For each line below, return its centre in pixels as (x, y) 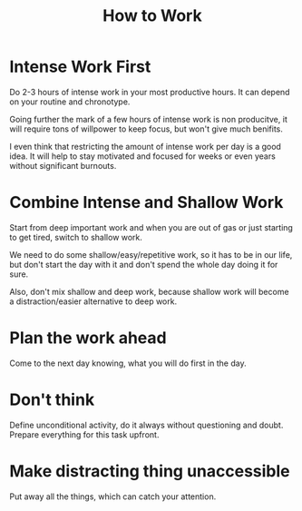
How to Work (152, 16)
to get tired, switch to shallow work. (76, 237)
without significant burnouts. (63, 165)
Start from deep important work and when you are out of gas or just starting (151, 227)
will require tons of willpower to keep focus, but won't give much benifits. (146, 129)
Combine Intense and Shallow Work (146, 203)
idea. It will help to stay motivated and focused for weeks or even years (143, 156)
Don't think (52, 399)
